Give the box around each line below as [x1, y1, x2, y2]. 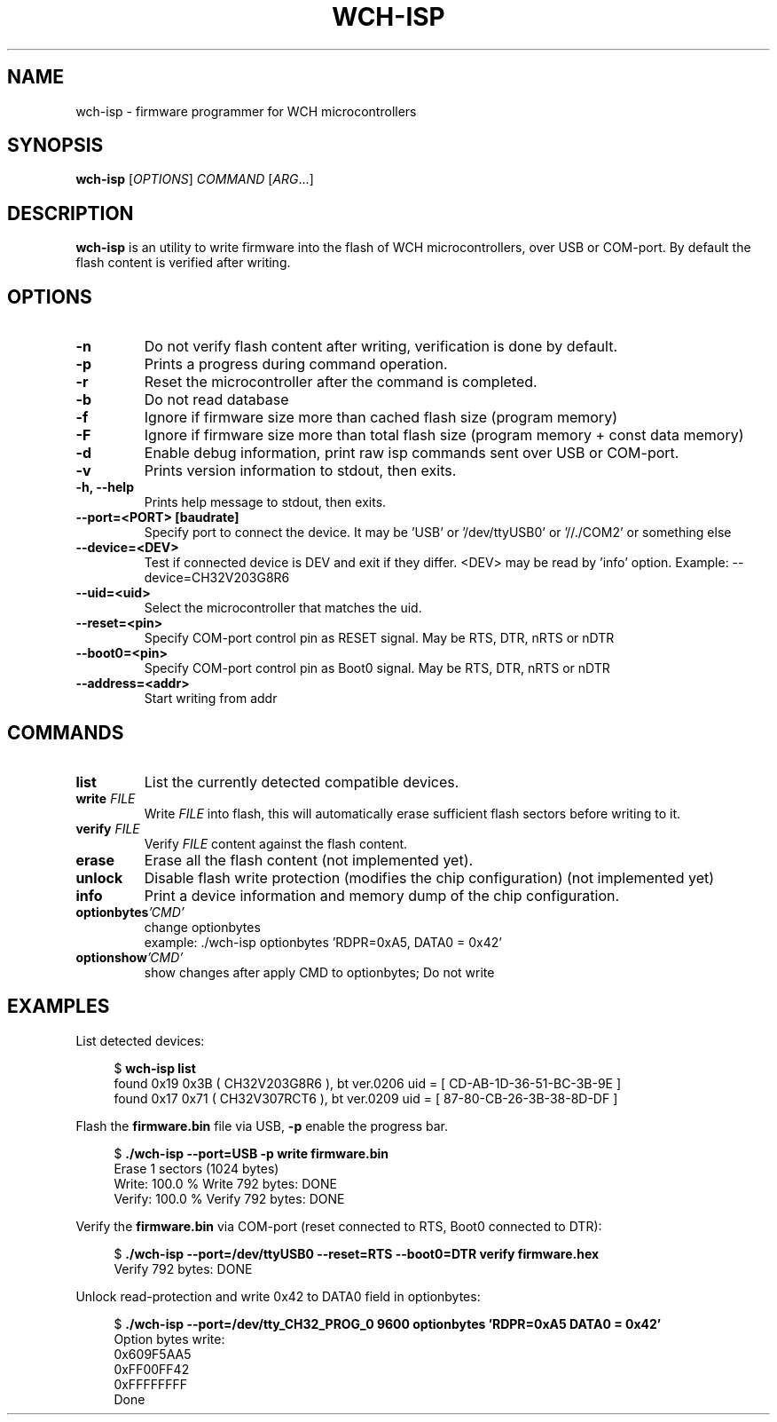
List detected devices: [75, 1032, 205, 1048]
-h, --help [75, 479, 134, 495]
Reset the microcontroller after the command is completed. [144, 373, 538, 391]
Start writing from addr [144, 691, 278, 707]
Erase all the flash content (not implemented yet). [144, 850, 474, 869]
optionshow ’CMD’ [75, 949, 184, 965]
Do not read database [144, 391, 289, 409]
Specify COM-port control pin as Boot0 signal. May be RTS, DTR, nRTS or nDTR [144, 660, 610, 676]
